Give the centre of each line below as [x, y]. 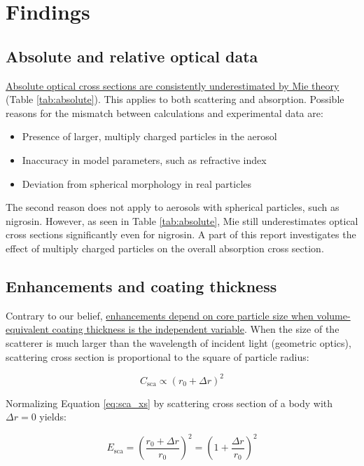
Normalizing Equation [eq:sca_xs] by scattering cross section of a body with [169, 403]
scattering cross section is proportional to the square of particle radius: [157, 356]
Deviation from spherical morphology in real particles [137, 183]
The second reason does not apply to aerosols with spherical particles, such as [173, 207]
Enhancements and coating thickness [141, 286]
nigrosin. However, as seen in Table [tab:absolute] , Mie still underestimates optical [182, 220]
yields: [53, 417]
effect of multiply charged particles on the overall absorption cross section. [165, 248]
